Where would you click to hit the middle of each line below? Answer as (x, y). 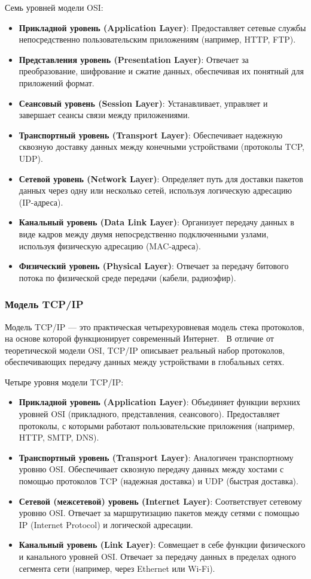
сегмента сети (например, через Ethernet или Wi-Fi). (117, 568)
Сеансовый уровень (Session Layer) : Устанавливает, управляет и (143, 103)
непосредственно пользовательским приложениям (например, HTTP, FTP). (157, 39)
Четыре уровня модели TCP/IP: (64, 382)
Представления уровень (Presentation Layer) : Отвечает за (134, 59)
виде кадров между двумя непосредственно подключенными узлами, (144, 233)
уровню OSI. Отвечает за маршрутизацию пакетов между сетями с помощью (159, 513)
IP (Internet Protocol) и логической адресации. (106, 524)
